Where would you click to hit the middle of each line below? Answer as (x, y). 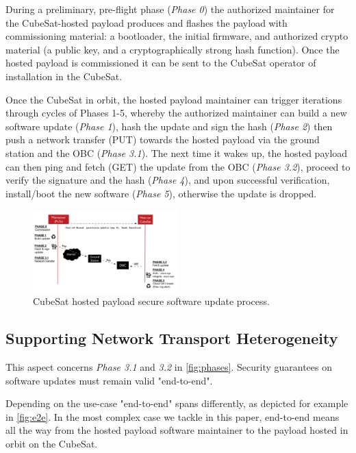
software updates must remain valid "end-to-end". (109, 380)
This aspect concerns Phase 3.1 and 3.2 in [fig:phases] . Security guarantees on (169, 366)
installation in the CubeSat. (64, 76)
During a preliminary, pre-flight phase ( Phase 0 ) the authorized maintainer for (170, 9)
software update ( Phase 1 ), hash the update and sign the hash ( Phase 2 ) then (169, 126)
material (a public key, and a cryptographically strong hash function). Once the (173, 49)
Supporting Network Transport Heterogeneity (172, 338)
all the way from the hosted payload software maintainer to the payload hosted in (177, 430)
